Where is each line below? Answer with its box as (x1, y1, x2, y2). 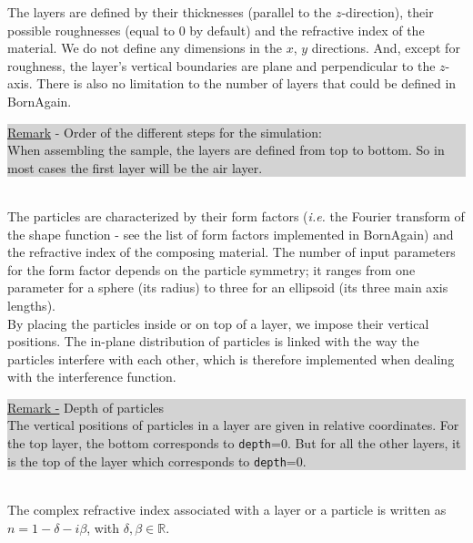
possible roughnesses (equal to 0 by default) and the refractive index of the (7, 20, 425, 39)
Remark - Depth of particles (7, 397, 165, 416)
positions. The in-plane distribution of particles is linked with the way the (7, 332, 419, 351)
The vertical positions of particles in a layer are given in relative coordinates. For (7, 415, 459, 435)
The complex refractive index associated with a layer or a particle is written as (7, 499, 447, 518)
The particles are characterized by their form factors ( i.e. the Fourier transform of (7, 206, 465, 225)
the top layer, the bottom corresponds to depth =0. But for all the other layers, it (7, 434, 461, 453)
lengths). (7, 295, 55, 314)
